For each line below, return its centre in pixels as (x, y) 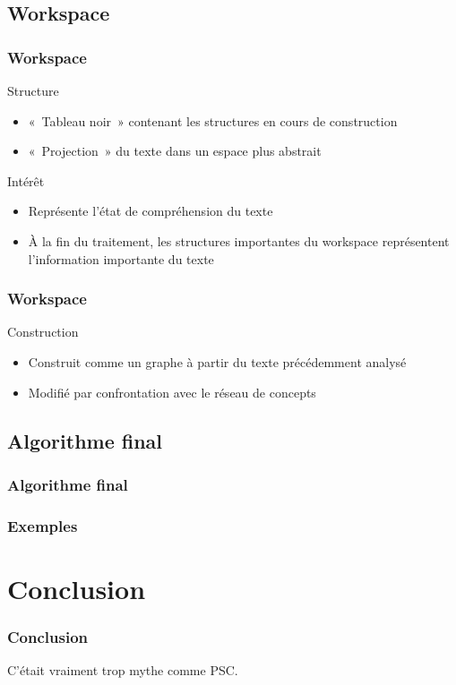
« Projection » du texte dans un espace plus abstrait (175, 151)
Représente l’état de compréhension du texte (151, 211)
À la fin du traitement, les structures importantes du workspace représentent (239, 240)
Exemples (43, 525)
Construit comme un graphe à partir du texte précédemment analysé (217, 361)
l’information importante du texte (121, 258)
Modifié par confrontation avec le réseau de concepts (172, 392)
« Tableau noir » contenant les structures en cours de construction (213, 120)
